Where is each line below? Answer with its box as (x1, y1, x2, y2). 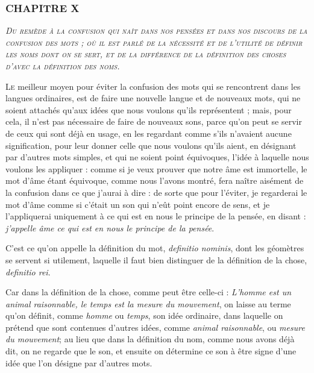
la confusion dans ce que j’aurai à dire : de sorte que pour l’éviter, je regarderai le (5, 186, 307, 198)
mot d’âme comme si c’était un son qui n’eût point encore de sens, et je (5, 198, 270, 210)
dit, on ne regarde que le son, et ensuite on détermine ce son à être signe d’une (5, 345, 297, 357)
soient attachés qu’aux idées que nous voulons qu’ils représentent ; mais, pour (5, 103, 292, 116)
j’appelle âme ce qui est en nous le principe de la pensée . (5, 221, 215, 234)
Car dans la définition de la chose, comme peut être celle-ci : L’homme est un (5, 286, 292, 298)
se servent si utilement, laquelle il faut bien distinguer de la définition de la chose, (5, 253, 307, 266)
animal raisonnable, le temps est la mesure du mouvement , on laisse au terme (5, 297, 291, 310)
